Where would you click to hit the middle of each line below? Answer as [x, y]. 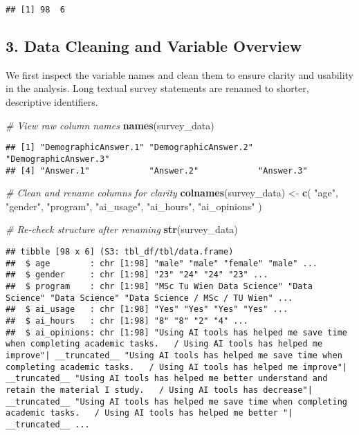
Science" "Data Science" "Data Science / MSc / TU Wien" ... [149, 298]
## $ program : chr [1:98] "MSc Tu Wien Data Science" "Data [159, 286]
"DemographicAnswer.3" [58, 159]
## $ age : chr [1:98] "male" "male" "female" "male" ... [162, 263]
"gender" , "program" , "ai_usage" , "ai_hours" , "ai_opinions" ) [134, 206]
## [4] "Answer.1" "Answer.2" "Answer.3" [157, 170]
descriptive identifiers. [52, 102]
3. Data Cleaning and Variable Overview [154, 46]
